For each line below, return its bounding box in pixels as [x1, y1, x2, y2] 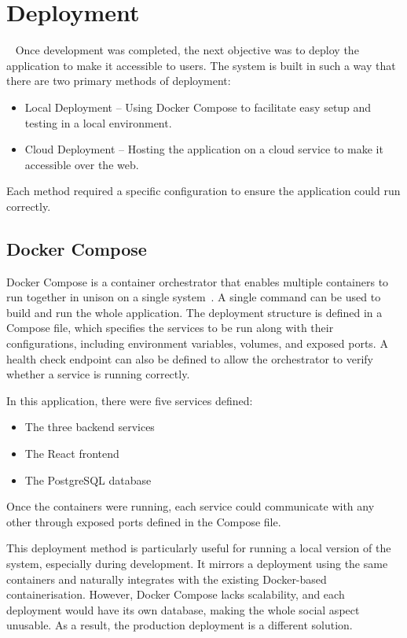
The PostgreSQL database [24, 471, 152, 488]
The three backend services [24, 419, 155, 435]
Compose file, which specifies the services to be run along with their [6, 319, 334, 336]
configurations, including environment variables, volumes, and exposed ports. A [6, 335, 388, 352]
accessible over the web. [24, 156, 139, 172]
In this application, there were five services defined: [6, 392, 253, 408]
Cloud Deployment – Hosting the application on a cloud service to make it [24, 141, 383, 157]
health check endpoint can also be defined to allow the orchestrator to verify [6, 350, 373, 367]
